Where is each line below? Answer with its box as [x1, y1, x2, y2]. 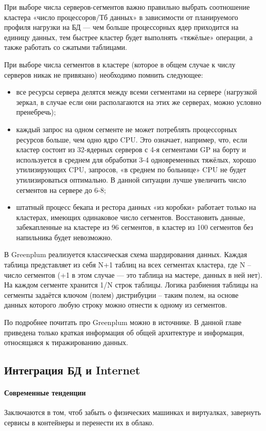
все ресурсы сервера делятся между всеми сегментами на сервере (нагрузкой [16, 86, 257, 97]
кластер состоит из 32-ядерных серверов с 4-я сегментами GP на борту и [16, 144, 246, 155]
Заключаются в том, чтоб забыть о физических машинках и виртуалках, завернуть [4, 407, 261, 418]
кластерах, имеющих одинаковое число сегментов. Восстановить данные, [16, 211, 245, 222]
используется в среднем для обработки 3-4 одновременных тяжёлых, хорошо [16, 154, 256, 165]
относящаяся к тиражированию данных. [4, 337, 128, 348]
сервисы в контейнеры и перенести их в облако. [4, 417, 154, 427]
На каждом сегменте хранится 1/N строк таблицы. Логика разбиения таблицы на [4, 279, 258, 290]
